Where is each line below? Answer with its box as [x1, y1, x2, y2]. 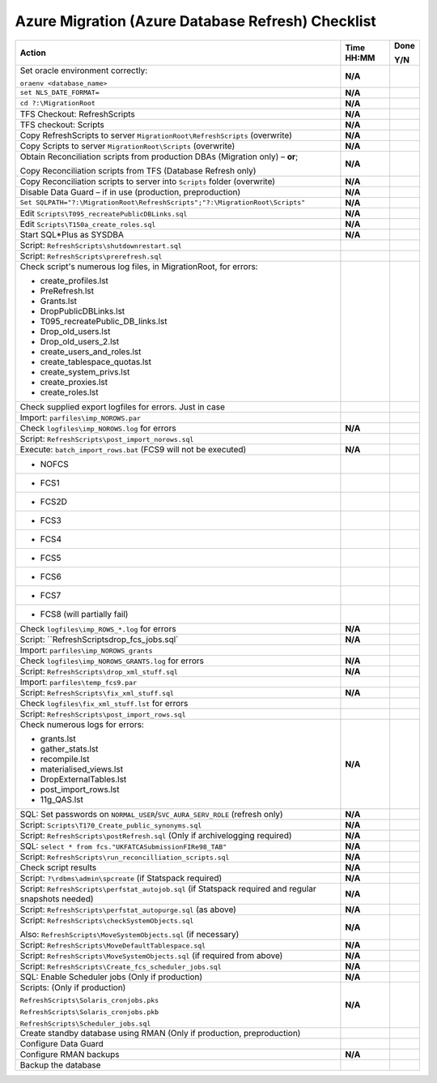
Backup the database [19, 1059, 101, 1070]
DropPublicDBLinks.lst [40, 305, 125, 316]
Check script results [19, 862, 97, 873]
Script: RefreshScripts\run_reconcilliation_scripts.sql [19, 851, 230, 863]
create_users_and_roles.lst [40, 345, 142, 357]
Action [19, 47, 46, 58]
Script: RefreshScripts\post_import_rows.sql [19, 708, 186, 719]
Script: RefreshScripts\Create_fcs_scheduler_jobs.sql [19, 961, 222, 972]
